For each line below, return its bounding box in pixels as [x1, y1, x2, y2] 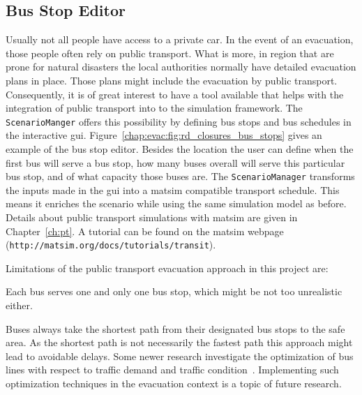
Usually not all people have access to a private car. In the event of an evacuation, [6, 32, 354, 47]
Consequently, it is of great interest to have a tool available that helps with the [6, 87, 344, 101]
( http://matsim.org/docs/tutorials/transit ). [6, 237, 216, 252]
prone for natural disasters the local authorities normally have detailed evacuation [6, 59, 356, 74]
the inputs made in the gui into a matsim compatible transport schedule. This [6, 182, 340, 197]
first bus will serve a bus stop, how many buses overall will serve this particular [6, 155, 345, 170]
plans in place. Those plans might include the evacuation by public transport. [6, 73, 338, 87]
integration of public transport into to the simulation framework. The [6, 100, 303, 115]
